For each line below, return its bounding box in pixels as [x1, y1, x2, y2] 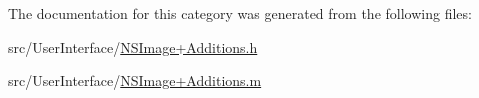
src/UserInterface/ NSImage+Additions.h [8, 36, 258, 57]
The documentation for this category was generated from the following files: [8, 3, 472, 23]
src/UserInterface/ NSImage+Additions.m [8, 70, 262, 91]
